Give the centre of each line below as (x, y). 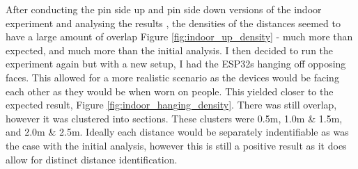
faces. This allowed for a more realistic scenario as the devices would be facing (172, 77)
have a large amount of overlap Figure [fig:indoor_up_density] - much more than (179, 37)
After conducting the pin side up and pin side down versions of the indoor (164, 9)
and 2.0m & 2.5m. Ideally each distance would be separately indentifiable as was (177, 132)
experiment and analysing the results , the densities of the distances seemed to (173, 23)
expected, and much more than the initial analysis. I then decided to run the (170, 50)
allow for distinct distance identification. (92, 159)
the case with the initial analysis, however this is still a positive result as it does (176, 145)
